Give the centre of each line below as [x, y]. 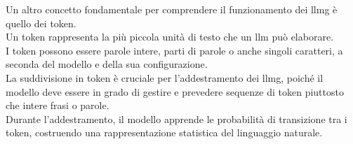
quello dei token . [41, 23]
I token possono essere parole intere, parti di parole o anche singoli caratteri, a [174, 50]
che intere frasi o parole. [58, 105]
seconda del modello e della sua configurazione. [107, 64]
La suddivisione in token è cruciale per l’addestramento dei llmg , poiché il [165, 77]
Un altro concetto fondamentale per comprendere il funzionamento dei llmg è [172, 9]
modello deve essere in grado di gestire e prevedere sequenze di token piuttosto [175, 91]
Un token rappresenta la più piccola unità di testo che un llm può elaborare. [170, 37]
